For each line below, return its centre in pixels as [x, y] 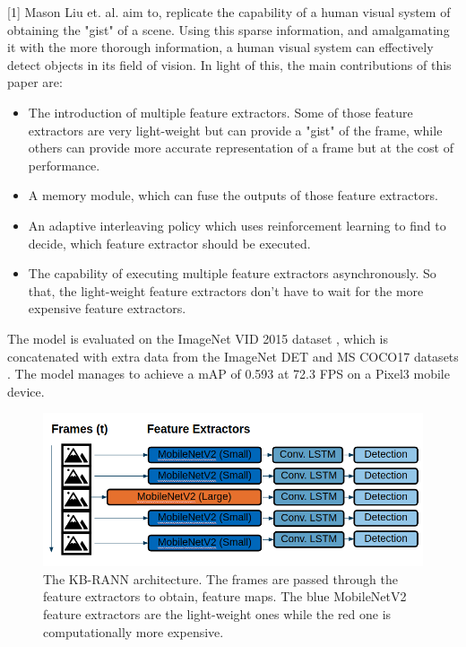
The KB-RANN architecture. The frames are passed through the [220, 578]
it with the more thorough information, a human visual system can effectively [220, 47]
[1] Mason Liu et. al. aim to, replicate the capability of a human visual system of [229, 12]
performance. [64, 165]
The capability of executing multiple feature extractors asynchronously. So [232, 273]
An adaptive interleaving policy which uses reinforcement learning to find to [237, 225]
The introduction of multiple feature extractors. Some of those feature [220, 112]
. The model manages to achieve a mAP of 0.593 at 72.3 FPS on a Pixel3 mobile [229, 374]
